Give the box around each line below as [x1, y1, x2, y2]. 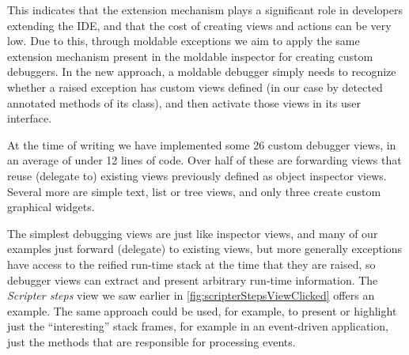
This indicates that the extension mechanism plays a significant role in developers [7, 2, 403, 17]
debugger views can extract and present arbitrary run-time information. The [7, 271, 378, 288]
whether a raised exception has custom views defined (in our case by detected [7, 78, 383, 95]
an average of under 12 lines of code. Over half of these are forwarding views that [7, 152, 402, 168]
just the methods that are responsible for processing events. [7, 333, 296, 349]
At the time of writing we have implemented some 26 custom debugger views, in [7, 136, 396, 153]
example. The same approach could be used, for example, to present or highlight [7, 302, 397, 319]
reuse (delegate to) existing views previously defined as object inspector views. [7, 167, 387, 183]
